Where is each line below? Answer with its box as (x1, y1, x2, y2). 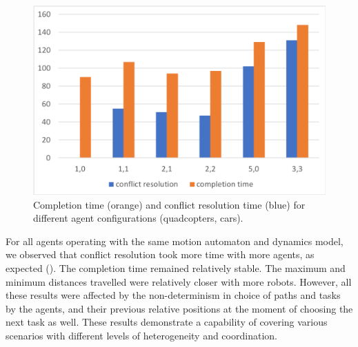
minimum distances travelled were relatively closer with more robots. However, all (6, 274, 352, 288)
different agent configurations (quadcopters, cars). (33, 211, 243, 225)
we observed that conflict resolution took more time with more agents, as (6, 247, 315, 262)
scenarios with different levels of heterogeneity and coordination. (6, 328, 277, 343)
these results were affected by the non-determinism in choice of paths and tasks (6, 288, 341, 302)
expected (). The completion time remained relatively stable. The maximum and (6, 261, 346, 275)
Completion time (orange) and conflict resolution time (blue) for (33, 197, 306, 211)
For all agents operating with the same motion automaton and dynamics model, (6, 233, 344, 248)
